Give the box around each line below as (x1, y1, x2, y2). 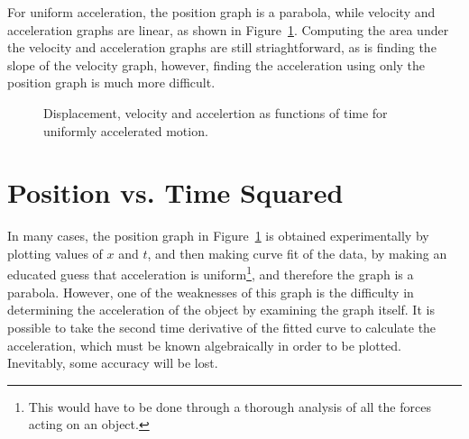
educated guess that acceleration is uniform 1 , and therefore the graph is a (7, 262, 414, 284)
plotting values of (7, 243, 103, 262)
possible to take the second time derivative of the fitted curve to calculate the (7, 317, 437, 336)
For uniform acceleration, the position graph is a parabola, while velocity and (7, 3, 436, 21)
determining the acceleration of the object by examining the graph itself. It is (7, 300, 435, 319)
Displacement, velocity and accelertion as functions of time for (43, 103, 388, 122)
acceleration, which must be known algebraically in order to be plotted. (7, 335, 401, 354)
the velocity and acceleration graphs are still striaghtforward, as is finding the (7, 38, 437, 57)
